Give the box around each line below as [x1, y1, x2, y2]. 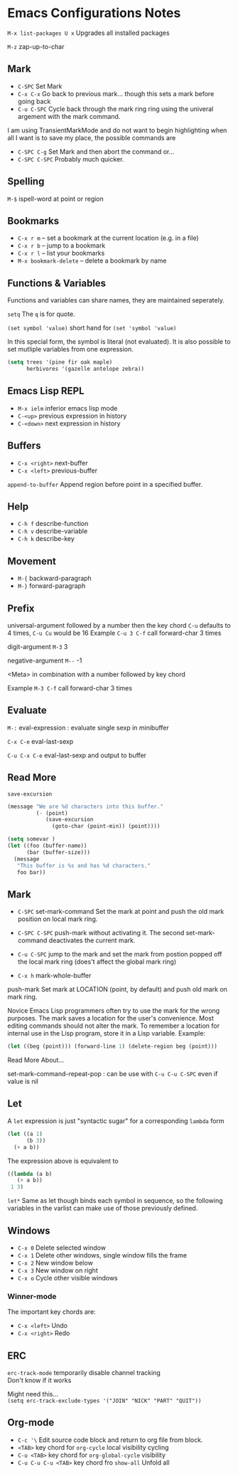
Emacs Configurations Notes [7, 5, 181, 21]
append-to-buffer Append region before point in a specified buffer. [7, 480, 203, 488]
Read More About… [7, 1056, 65, 1065]
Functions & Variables [7, 277, 107, 289]
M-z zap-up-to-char [7, 42, 65, 51]
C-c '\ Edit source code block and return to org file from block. [17, 1436, 203, 1444]
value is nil [7, 1077, 39, 1086]
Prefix [7, 602, 35, 614]
